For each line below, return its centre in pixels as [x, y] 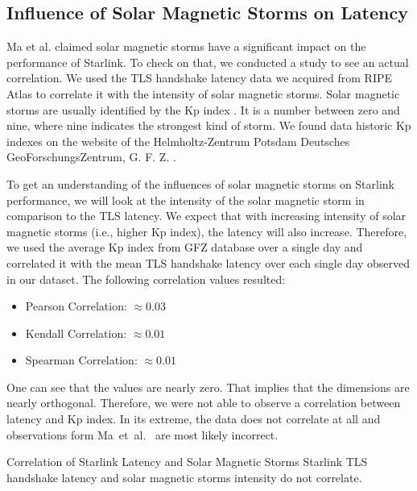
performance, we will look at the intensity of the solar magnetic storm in [186, 200]
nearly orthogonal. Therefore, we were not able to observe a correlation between [204, 403]
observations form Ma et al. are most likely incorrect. [142, 434]
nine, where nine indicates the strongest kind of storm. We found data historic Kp [209, 125]
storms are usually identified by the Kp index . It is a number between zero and [203, 109]
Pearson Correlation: [76, 306]
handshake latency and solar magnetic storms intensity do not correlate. [184, 477]
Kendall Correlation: [76, 333]
